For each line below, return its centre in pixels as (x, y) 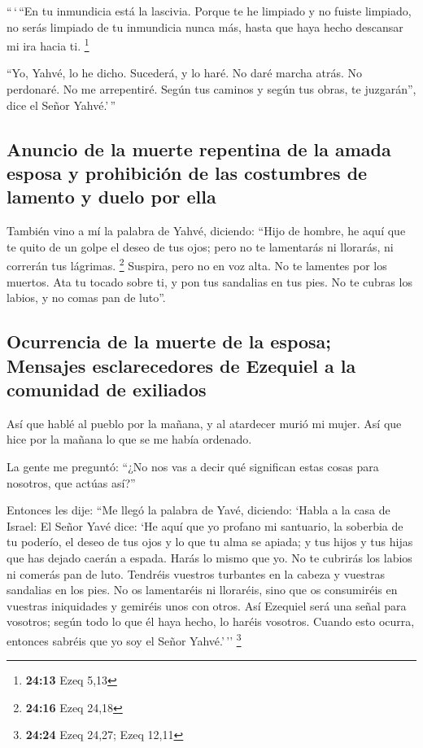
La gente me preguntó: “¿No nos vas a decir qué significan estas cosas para (193, 466)
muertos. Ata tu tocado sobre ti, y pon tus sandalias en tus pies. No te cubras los (209, 281)
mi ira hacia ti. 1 (48, 44)
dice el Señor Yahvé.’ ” (61, 105)
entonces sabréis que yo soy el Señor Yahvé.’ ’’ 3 (124, 639)
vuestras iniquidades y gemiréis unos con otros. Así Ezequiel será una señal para (207, 605)
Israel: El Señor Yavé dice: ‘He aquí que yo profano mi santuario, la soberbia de (205, 525)
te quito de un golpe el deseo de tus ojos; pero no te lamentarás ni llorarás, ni (200, 246)
